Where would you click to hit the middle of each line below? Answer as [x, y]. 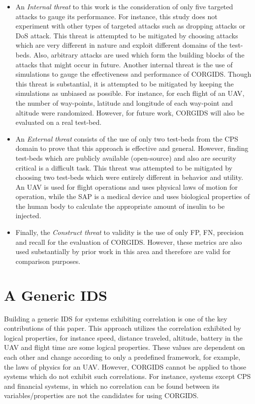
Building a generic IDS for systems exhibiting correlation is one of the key [116, 318]
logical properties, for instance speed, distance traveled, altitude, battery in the [123, 337]
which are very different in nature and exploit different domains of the [121, 45]
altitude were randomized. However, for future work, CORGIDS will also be [130, 112]
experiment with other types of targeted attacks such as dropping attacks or [130, 26]
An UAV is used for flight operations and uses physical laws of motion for [127, 187]
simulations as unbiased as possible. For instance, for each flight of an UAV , [130, 93]
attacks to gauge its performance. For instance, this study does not [116, 16]
